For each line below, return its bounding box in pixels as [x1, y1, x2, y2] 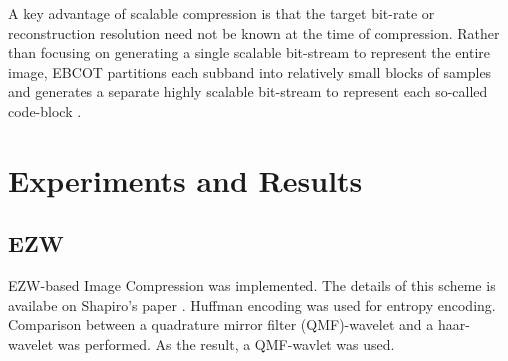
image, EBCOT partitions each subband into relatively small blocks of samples [8, 61, 492, 82]
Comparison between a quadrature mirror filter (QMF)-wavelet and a [8, 314, 434, 335]
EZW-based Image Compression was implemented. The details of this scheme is [8, 275, 496, 296]
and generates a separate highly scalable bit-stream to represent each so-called [8, 81, 488, 102]
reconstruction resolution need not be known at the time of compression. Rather [8, 22, 500, 43]
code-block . [8, 100, 82, 121]
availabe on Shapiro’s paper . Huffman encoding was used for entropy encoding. [8, 294, 496, 315]
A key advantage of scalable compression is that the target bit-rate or [8, 3, 435, 23]
